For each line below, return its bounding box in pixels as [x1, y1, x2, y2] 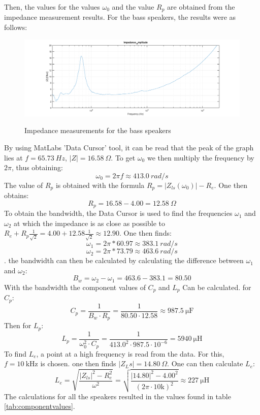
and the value [112, 2, 154, 12]
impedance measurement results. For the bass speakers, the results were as [4, 12, 236, 22]
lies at [4, 152, 23, 163]
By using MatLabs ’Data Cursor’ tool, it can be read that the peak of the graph [4, 142, 254, 152]
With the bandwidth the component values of [4, 281, 146, 292]
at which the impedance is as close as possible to [14, 217, 165, 228]
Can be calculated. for [182, 281, 251, 292]
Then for [4, 320, 31, 331]
